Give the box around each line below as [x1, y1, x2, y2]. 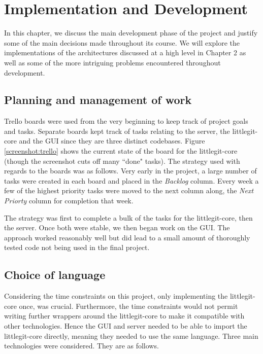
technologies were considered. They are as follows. [4, 340, 159, 351]
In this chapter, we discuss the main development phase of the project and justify [4, 27, 258, 38]
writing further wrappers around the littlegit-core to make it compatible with [4, 310, 245, 321]
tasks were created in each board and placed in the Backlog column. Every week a [4, 175, 259, 186]
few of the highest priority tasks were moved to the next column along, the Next [4, 185, 254, 196]
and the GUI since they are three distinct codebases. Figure [19, 135, 205, 146]
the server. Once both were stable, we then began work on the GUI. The [4, 222, 230, 233]
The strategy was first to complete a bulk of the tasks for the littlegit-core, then [4, 212, 253, 223]
